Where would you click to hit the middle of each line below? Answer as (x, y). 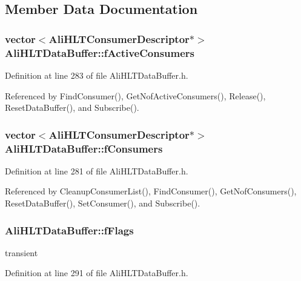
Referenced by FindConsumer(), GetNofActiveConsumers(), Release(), (135, 95)
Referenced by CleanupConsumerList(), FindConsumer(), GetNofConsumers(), (151, 191)
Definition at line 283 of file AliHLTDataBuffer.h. (97, 75)
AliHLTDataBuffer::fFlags (69, 230)
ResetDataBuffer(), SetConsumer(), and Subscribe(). (103, 203)
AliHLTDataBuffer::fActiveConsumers (100, 52)
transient (21, 252)
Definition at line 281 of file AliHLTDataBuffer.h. (97, 170)
